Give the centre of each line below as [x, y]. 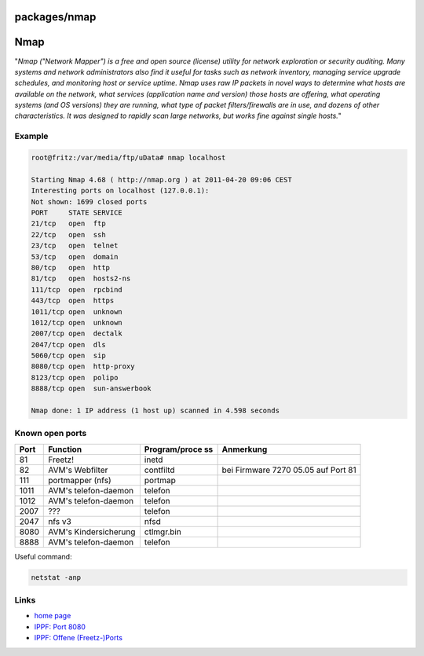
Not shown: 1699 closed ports [89, 202]
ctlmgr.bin [163, 532]
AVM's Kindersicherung [92, 532]
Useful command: [43, 556]
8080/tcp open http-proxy [83, 366]
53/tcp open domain [75, 257]
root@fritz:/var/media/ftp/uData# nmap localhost [128, 158]
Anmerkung [245, 449]
